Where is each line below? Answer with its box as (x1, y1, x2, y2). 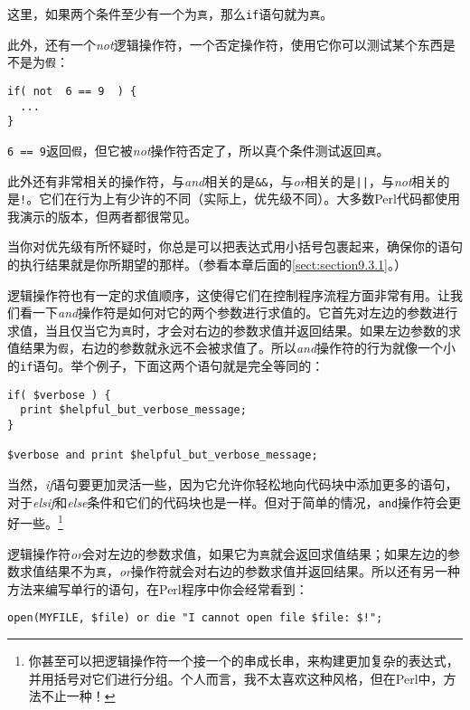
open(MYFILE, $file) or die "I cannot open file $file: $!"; (7, 611, 383, 625)
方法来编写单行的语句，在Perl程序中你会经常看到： (7, 579, 308, 598)
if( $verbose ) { (7, 388, 111, 402)
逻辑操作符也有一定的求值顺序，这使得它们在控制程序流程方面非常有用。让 (7, 285, 450, 304)
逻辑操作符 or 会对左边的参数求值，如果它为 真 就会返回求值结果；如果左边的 (7, 544, 447, 563)
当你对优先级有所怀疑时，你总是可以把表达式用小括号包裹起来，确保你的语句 (7, 237, 463, 256)
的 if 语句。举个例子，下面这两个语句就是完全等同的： (7, 356, 324, 375)
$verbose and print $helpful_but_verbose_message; (7, 449, 318, 462)
